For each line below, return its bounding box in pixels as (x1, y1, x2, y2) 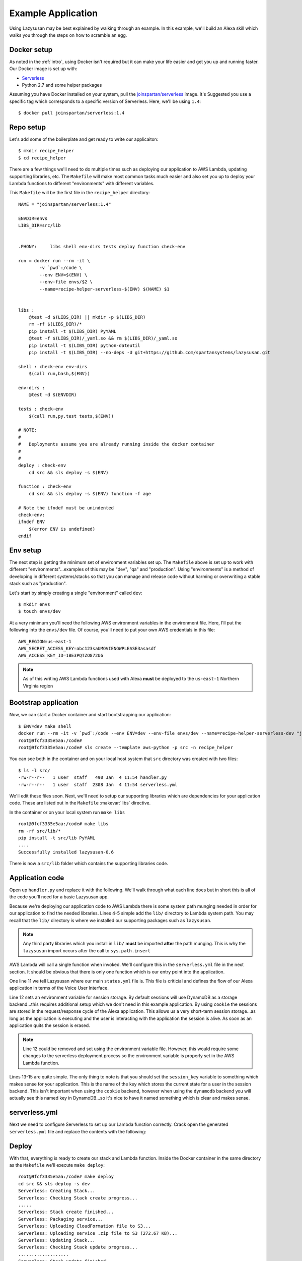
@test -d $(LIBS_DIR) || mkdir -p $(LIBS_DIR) (28, 314, 146, 320)
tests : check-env (18, 406, 64, 412)
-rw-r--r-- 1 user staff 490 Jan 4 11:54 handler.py (18, 775, 167, 780)
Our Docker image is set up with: (9, 66, 78, 72)
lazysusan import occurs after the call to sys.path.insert (23, 947, 150, 953)
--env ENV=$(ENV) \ (39, 272, 88, 277)
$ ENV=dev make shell (18, 723, 71, 729)
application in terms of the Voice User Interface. (9, 985, 109, 991)
